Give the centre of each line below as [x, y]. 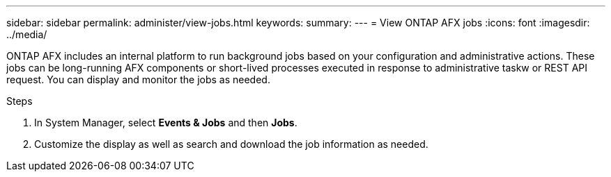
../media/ [27, 34]
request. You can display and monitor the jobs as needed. [138, 79]
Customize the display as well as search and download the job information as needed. [231, 144]
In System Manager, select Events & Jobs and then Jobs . [166, 123]
